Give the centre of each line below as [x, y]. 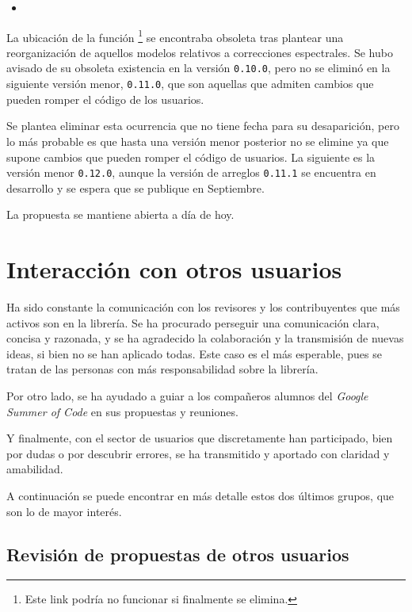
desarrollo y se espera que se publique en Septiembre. [135, 187]
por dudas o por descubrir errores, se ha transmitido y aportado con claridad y [198, 453]
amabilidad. [35, 469]
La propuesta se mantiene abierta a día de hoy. [120, 214]
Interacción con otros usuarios [174, 269]
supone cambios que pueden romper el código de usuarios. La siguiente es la [191, 157]
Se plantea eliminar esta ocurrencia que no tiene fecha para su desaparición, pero [203, 126]
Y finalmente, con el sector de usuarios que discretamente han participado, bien [200, 438]
